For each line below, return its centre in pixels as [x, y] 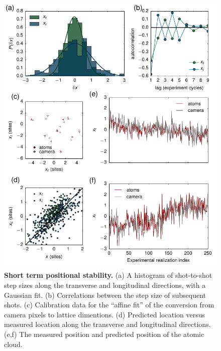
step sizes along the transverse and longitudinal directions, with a [105, 285]
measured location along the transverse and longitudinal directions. [107, 324]
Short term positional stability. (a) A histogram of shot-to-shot [108, 275]
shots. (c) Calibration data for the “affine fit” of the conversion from [109, 305]
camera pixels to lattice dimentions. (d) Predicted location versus [104, 314]
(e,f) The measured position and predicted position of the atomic [104, 334]
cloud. [13, 344]
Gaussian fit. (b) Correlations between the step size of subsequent [105, 295]
